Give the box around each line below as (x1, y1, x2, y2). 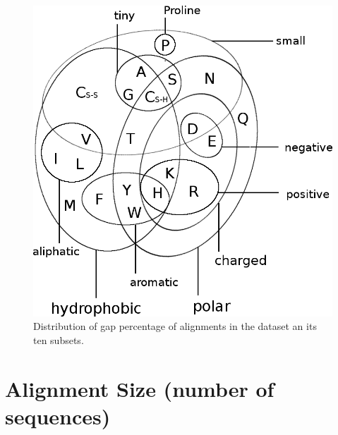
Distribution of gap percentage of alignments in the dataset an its (33, 319, 317, 333)
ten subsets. (33, 333, 84, 348)
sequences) (5, 402, 111, 430)
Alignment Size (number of (5, 374, 274, 403)
